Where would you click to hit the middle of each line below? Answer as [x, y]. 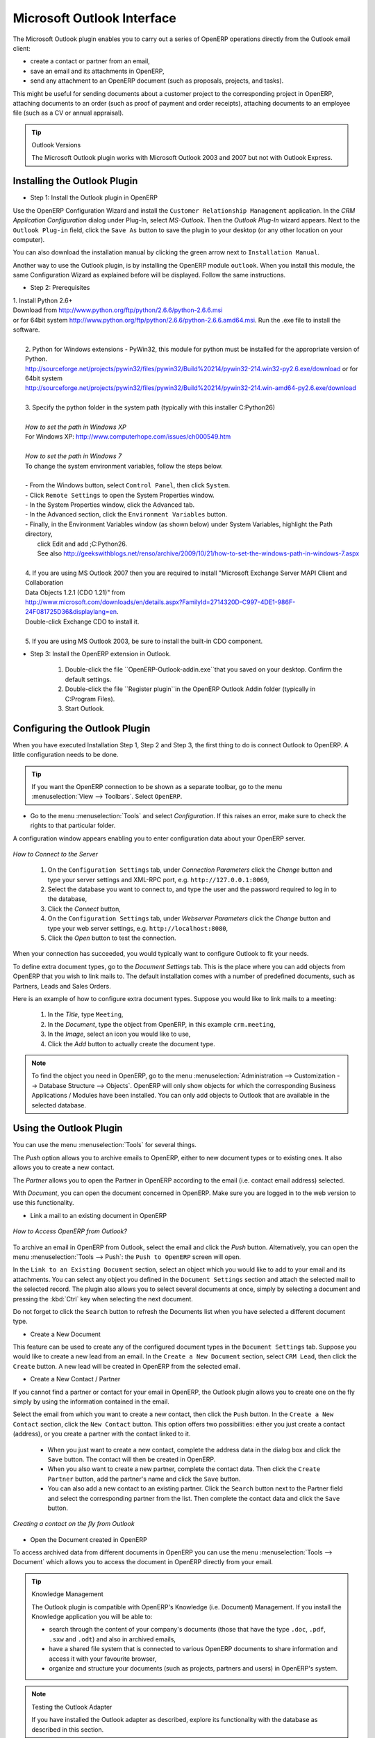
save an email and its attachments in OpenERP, [97, 71]
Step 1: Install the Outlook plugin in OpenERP [94, 197]
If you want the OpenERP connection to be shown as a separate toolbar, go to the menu [157, 786]
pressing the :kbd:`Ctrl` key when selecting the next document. [103, 1299]
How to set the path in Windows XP [76, 427]
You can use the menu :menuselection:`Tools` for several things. [105, 1145]
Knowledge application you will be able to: [92, 1617]
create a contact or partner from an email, [90, 61]
